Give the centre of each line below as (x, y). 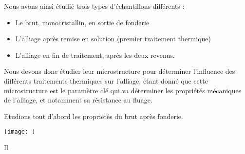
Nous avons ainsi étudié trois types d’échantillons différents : (94, 6)
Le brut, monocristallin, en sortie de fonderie (82, 22)
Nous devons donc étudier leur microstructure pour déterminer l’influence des (120, 71)
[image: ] (20, 132)
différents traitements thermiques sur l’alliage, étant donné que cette (106, 80)
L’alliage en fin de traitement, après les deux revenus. (95, 55)
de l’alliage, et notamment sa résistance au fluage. (78, 100)
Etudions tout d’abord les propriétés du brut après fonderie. (94, 116)
